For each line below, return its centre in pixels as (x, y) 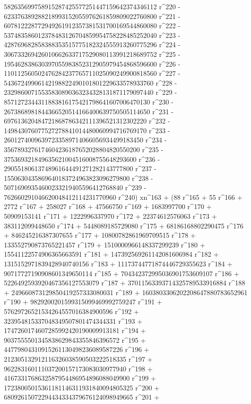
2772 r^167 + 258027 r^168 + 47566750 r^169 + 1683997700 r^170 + (108, 206)
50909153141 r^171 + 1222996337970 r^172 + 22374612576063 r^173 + (110, 216)
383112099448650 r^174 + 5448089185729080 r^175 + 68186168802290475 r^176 (124, 225)
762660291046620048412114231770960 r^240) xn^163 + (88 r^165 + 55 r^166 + (123, 197)
